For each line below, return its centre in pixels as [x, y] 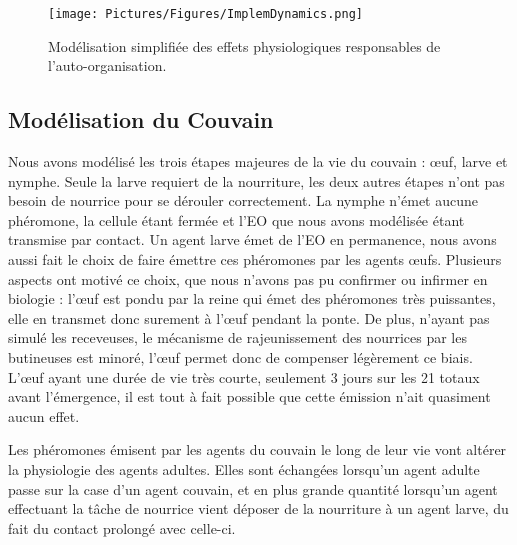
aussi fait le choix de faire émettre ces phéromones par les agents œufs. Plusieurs [255, 259]
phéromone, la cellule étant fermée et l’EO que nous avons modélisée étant [236, 219]
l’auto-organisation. [107, 65]
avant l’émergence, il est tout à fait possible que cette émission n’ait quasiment [249, 396]
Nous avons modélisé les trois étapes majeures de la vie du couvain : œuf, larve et [258, 161]
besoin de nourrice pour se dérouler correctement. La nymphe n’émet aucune [243, 200]
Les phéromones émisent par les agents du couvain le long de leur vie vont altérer [257, 449]
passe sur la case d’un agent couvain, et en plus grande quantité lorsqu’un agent [253, 488]
